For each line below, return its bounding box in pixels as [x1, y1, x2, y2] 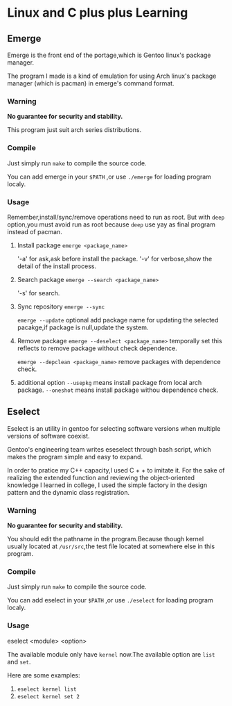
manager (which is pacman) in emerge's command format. [7, 79, 175, 88]
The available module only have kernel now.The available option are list [7, 650, 215, 658]
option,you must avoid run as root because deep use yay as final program [7, 220, 216, 229]
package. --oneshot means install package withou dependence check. [17, 386, 219, 394]
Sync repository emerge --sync [17, 302, 105, 311]
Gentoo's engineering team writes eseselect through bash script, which [7, 445, 211, 453]
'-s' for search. [17, 288, 60, 297]
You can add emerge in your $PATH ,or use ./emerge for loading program [7, 172, 211, 181]
